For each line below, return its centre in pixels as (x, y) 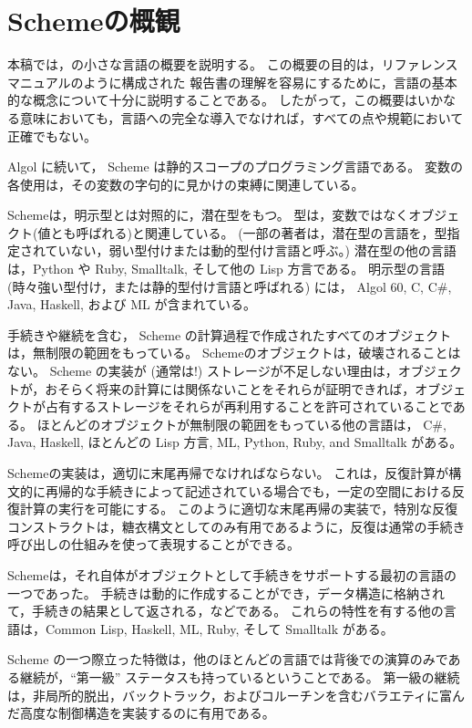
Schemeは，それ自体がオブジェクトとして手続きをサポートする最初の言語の (232, 574)
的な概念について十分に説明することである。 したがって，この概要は (213, 100)
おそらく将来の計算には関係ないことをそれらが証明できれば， (230, 388)
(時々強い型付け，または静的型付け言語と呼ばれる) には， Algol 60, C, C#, (230, 286)
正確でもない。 (52, 135)
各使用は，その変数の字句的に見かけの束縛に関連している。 (186, 184)
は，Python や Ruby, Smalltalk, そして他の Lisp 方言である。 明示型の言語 (226, 269)
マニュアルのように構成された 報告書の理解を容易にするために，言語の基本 (232, 82)
